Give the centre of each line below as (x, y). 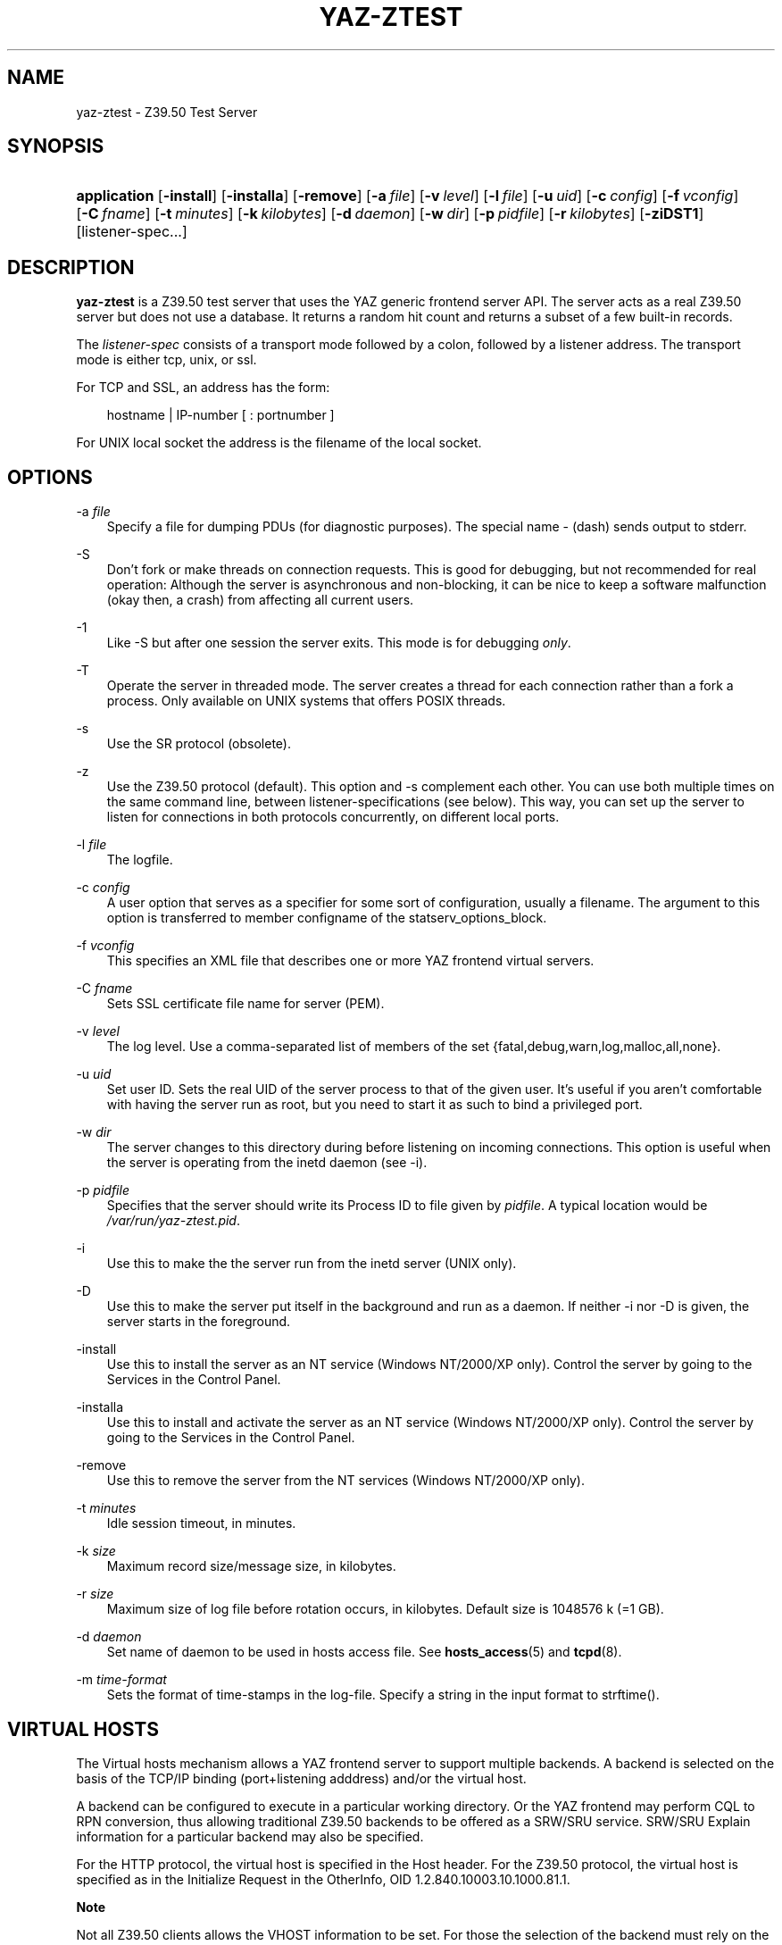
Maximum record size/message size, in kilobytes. (251, 1566)
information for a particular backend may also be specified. (250, 1836)
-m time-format (121, 1680)
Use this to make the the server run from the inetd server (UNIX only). (312, 1264)
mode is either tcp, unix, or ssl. (166, 360)
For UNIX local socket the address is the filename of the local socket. (279, 443)
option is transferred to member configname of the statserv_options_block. (327, 918)
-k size (96, 1551)
